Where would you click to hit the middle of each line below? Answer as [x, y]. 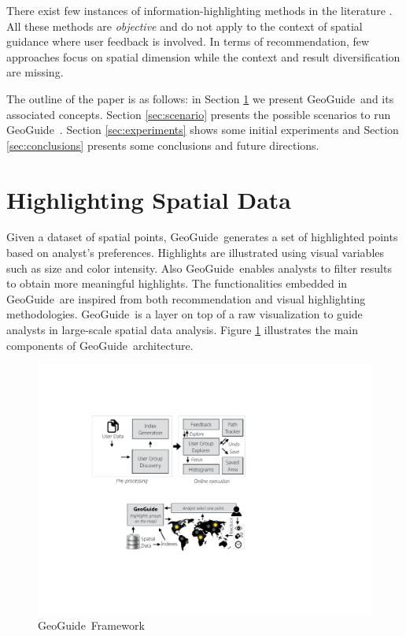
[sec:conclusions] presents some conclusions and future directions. [163, 145]
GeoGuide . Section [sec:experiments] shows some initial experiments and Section [203, 130]
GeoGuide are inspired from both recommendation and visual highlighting [186, 298]
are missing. [35, 72]
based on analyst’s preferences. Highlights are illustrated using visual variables [196, 253]
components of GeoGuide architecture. [100, 345]
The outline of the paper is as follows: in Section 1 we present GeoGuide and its [200, 98]
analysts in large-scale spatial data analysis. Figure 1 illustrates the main [182, 330]
